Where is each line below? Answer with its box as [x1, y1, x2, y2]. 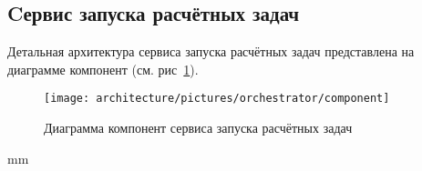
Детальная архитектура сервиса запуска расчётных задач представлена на [7, 42, 415, 61]
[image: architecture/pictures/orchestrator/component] [44, 92, 390, 106]
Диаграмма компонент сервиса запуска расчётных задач [44, 118, 353, 137]
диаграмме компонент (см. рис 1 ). [7, 59, 199, 78]
